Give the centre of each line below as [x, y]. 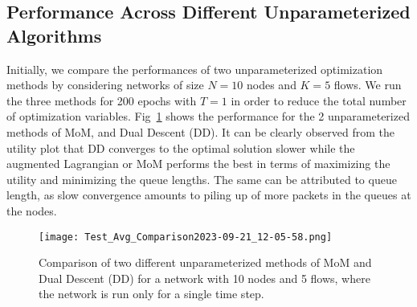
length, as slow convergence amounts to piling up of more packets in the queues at [209, 195]
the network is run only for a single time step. [151, 294]
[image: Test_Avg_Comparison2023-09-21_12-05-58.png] [186, 237]
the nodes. [32, 210]
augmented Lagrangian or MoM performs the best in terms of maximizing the [198, 164]
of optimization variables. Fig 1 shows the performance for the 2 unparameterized [208, 116]
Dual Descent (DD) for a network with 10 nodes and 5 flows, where [204, 278]
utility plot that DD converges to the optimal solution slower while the [181, 147]
